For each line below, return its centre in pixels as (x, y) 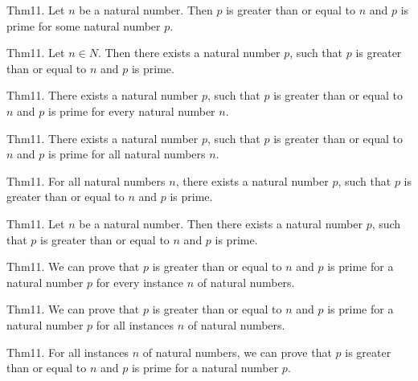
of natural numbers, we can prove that (237, 352)
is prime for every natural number (132, 111)
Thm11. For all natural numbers (86, 180)
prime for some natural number (84, 25)
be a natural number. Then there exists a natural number (221, 223)
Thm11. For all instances (68, 352)
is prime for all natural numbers (127, 154)
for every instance (140, 282)
